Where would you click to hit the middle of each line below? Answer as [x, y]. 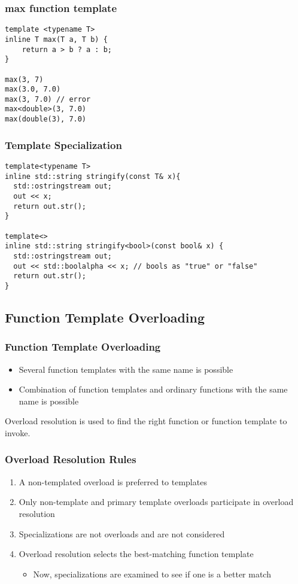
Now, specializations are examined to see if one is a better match [152, 574]
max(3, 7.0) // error [48, 99]
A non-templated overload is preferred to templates [113, 481]
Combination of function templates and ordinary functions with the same [153, 389]
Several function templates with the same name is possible [126, 369]
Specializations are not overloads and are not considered [122, 533]
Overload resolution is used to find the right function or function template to [146, 421]
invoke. [18, 432]
